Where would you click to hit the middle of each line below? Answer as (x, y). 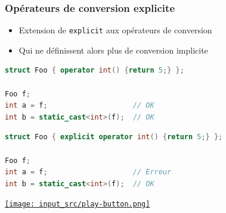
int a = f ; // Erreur (88, 172)
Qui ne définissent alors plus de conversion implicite (113, 50)
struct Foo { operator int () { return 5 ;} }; (95, 71)
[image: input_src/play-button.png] (78, 204)
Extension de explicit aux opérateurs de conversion (115, 30)
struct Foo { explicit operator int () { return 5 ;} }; (114, 137)
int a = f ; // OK (80, 106)
